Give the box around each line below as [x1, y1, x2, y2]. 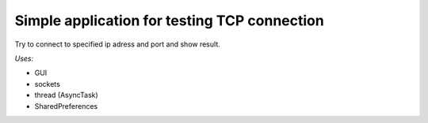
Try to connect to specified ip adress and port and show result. [14, 39, 221, 49]
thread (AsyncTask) [34, 91, 98, 100]
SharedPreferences [34, 101, 98, 110]
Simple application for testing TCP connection [14, 12, 324, 29]
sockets [34, 79, 61, 88]
